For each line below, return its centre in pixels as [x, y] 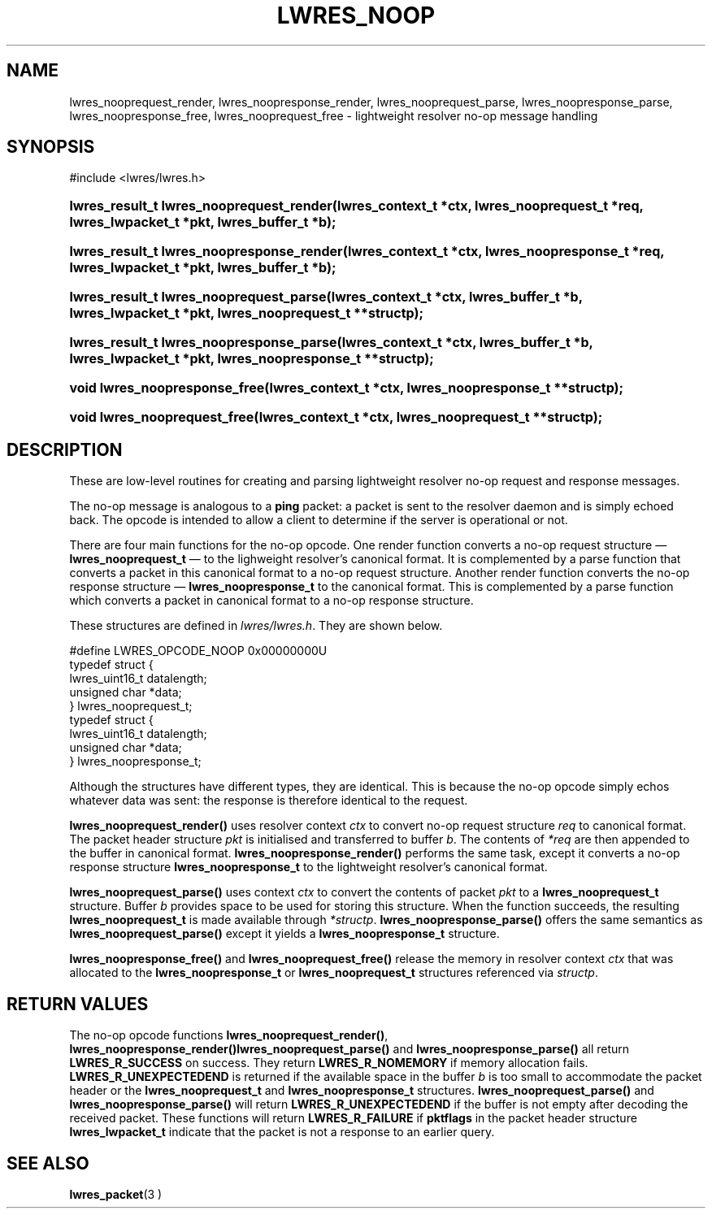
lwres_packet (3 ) [116, 1194]
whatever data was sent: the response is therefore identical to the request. [269, 801]
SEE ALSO [48, 1163]
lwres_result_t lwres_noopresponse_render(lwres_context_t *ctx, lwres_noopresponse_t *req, [367, 252]
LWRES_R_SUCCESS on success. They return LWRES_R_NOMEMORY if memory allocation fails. [329, 1063]
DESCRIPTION [65, 449]
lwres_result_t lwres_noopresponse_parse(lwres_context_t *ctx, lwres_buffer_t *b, [331, 343]
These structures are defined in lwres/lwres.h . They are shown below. [256, 626]
